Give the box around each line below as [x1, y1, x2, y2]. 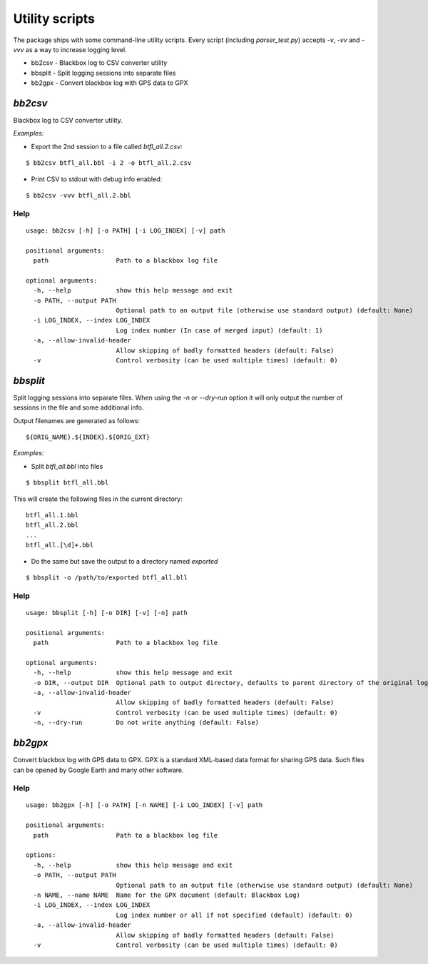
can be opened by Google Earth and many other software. [13, 766, 185, 774]
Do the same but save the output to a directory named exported [31, 557, 218, 565]
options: [26, 851, 56, 859]
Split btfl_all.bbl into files [31, 462, 103, 470]
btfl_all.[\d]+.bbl [26, 541, 94, 549]
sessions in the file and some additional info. [13, 403, 144, 412]
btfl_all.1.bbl [26, 511, 79, 519]
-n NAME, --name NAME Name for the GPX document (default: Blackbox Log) [33, 891, 301, 899]
